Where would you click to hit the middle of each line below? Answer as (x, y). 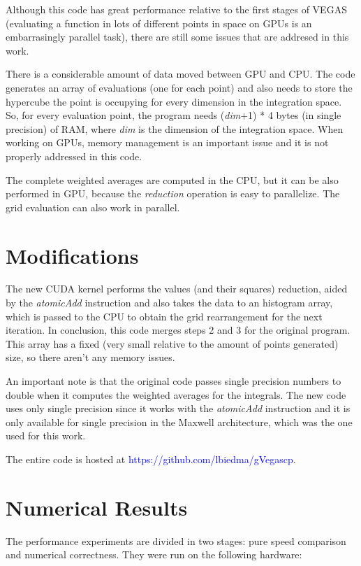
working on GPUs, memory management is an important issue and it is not (167, 142)
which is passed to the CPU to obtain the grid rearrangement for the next (164, 316)
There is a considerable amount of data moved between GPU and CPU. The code (180, 74)
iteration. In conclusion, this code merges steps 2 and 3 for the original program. (178, 330)
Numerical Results (97, 507)
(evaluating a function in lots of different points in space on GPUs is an (159, 23)
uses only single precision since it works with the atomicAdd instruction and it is (178, 408)
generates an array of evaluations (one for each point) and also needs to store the (179, 87)
